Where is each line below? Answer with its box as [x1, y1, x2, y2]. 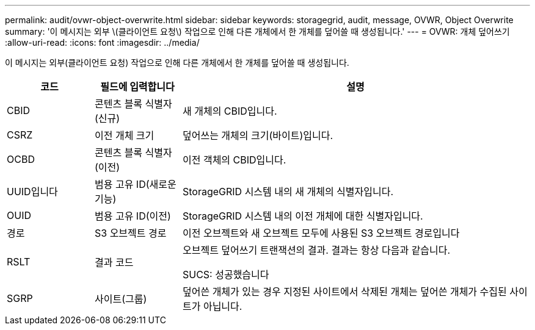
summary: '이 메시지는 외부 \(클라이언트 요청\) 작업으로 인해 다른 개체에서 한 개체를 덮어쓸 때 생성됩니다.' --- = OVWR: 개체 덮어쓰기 [5, 26, 510, 37]
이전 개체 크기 [94, 129, 155, 142]
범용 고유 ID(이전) [94, 210, 171, 222]
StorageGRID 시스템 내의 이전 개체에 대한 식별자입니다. [182, 210, 423, 222]
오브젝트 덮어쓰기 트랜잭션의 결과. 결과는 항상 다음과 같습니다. [182, 244, 451, 256]
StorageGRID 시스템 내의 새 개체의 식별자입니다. [182, 185, 394, 198]
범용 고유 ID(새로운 [94, 178, 177, 190]
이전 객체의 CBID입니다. [182, 154, 286, 166]
